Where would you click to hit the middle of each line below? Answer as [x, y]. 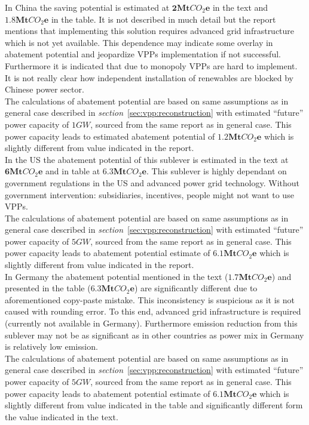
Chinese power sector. [45, 89]
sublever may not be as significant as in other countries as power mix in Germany [154, 335]
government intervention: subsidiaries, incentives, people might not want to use [149, 194]
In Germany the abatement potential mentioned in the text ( [117, 276]
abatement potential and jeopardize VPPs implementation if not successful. [143, 54]
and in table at [73, 171]
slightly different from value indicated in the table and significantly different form [154, 405]
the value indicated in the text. [62, 416]
